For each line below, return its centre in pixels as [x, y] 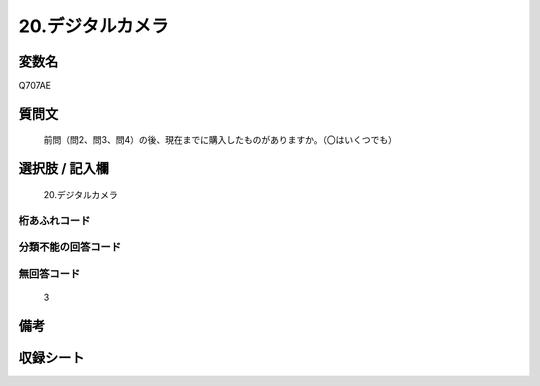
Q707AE [35, 86]
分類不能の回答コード [70, 247]
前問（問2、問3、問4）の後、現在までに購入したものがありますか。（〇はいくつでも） [220, 140]
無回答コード [49, 273]
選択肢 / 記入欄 [64, 168]
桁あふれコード [54, 220]
